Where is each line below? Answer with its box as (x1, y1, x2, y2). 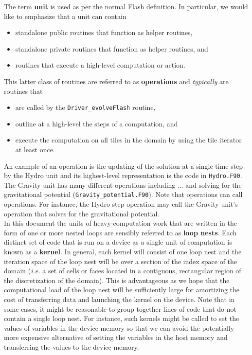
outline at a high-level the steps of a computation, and (15, 118, 178, 128)
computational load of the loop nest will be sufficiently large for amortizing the (4, 284, 240, 295)
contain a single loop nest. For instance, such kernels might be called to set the (4, 313, 239, 323)
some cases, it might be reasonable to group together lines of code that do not (4, 303, 237, 314)
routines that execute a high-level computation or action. (15, 60, 185, 70)
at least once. (15, 144, 55, 154)
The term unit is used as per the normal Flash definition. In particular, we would (4, 1, 248, 11)
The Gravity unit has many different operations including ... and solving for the (4, 179, 242, 190)
